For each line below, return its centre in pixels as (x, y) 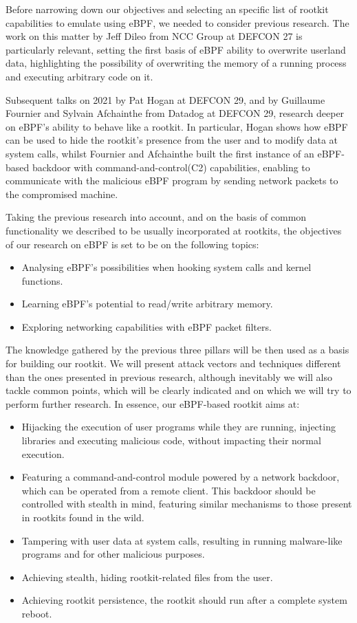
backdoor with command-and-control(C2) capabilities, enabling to (171, 167)
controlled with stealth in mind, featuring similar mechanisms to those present (187, 504)
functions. (42, 280)
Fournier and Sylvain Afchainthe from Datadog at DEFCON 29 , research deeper (175, 113)
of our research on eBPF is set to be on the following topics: (132, 244)
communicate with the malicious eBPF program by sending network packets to (172, 181)
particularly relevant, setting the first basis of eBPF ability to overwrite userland (176, 49)
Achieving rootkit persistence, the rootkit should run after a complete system (184, 600)
